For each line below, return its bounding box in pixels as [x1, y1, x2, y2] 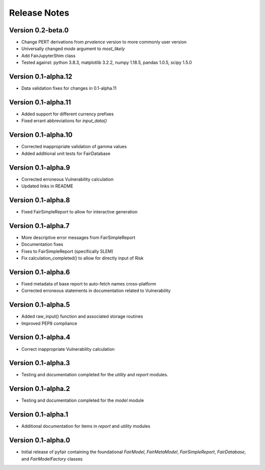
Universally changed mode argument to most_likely [21, 46, 125, 52]
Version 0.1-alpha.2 [9, 385, 71, 393]
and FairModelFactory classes [21, 456, 83, 462]
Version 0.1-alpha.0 [9, 436, 71, 444]
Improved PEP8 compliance [21, 320, 78, 326]
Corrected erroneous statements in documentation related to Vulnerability [21, 287, 171, 294]
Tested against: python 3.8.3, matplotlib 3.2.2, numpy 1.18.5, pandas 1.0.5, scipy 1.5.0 [21, 59, 192, 66]
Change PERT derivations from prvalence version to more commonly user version [21, 39, 186, 45]
